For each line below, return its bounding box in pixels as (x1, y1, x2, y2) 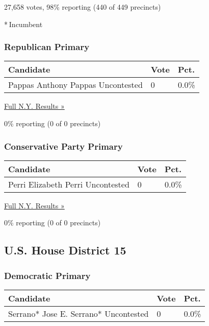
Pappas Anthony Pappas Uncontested (8, 79, 143, 91)
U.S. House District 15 (4, 242, 126, 258)
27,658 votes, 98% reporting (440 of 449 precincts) (4, 2, 161, 12)
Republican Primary (4, 40, 90, 53)
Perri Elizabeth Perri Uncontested (8, 178, 129, 190)
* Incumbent (4, 18, 43, 29)
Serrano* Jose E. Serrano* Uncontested (8, 308, 149, 319)
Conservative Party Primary (4, 139, 123, 152)
